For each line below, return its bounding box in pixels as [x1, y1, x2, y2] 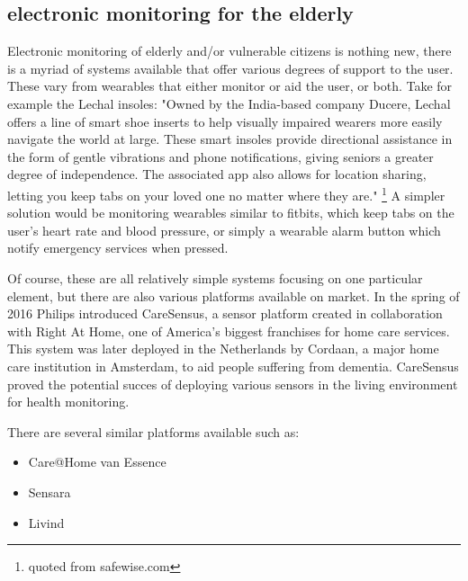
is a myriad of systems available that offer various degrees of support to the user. [7, 58, 454, 77]
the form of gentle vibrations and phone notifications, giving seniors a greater [7, 147, 434, 165]
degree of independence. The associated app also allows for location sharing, [7, 165, 427, 183]
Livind [28, 513, 65, 532]
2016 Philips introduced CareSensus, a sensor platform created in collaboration [7, 304, 443, 323]
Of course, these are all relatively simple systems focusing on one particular [7, 268, 423, 287]
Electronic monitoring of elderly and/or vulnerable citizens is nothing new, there [7, 41, 452, 60]
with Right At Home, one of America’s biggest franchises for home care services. [7, 321, 450, 340]
